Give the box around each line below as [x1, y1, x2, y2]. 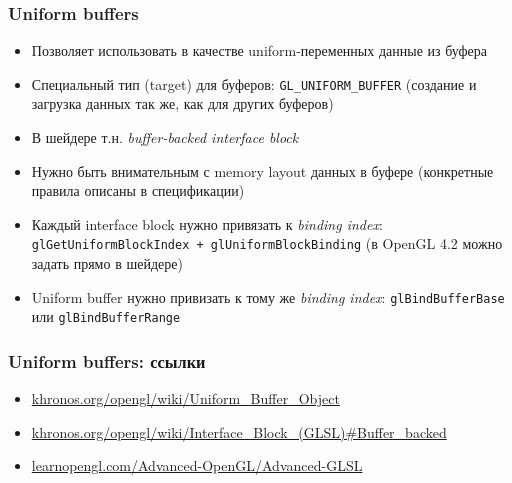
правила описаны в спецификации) [31, 180, 245, 201]
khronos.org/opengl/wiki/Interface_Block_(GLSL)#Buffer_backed [31, 421, 447, 442]
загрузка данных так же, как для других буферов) [31, 93, 334, 114]
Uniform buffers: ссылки [8, 348, 206, 373]
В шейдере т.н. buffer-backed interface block [31, 127, 299, 148]
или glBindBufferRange [31, 306, 181, 327]
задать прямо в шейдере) [31, 253, 183, 274]
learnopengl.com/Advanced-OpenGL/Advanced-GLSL [31, 455, 363, 476]
